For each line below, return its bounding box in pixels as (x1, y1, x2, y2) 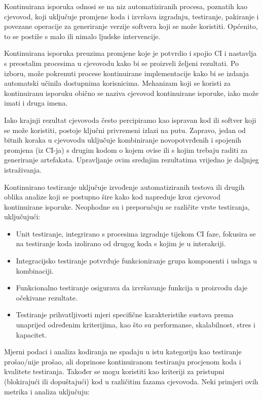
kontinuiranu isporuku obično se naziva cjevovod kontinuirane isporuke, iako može (4, 87, 259, 98)
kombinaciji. (16, 265, 54, 276)
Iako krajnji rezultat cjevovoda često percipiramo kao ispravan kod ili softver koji (4, 114, 256, 125)
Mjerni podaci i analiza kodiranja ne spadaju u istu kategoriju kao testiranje (4, 346, 242, 357)
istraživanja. (4, 164, 42, 175)
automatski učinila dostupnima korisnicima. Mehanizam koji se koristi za (4, 78, 231, 88)
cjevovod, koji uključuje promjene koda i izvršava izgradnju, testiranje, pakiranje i (4, 11, 259, 21)
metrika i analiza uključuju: (4, 386, 90, 396)
